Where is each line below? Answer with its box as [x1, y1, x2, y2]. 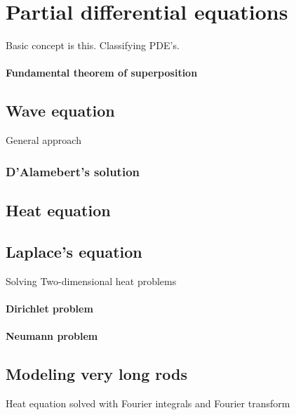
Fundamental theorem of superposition [6, 65, 198, 80]
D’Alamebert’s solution [6, 162, 140, 180]
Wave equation [6, 100, 115, 121]
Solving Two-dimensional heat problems [6, 273, 177, 288]
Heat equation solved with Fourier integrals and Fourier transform [6, 395, 290, 410]
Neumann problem [6, 328, 98, 343]
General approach [6, 133, 81, 147]
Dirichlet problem [6, 301, 93, 315]
